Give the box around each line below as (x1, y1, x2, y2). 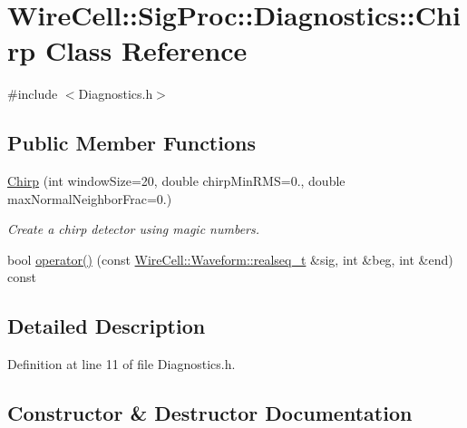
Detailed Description (7, 312, 206, 340)
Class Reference (44, 32, 248, 69)
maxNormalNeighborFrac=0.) (7, 189, 172, 208)
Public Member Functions (7, 129, 256, 157)
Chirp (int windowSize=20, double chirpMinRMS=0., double (7, 171, 345, 190)
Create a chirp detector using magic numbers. (7, 219, 260, 238)
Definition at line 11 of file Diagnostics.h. (7, 355, 236, 374)
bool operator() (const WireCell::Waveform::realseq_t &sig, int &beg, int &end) (7, 249, 453, 268)
